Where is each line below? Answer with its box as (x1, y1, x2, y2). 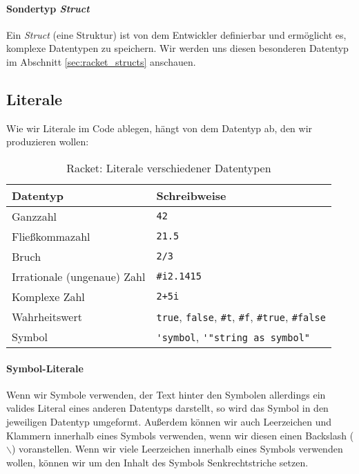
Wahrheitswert (12, 308, 82, 325)
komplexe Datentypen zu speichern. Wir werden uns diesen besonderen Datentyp (6, 41, 349, 55)
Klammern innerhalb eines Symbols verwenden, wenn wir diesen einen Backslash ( (6, 428, 354, 442)
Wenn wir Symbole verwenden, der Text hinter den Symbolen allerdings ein (6, 387, 326, 401)
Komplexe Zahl (12, 288, 85, 304)
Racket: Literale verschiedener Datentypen (66, 159, 271, 176)
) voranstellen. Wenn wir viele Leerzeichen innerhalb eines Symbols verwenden (11, 441, 343, 456)
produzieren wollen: (6, 134, 89, 149)
